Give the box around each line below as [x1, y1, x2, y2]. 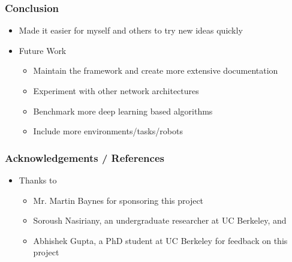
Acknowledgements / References [5, 150, 164, 165]
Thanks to [19, 174, 57, 186]
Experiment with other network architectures [33, 85, 199, 97]
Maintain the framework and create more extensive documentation [33, 64, 278, 77]
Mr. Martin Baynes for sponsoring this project [33, 194, 204, 206]
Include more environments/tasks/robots [33, 125, 183, 137]
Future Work [19, 44, 67, 56]
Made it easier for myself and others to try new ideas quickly [19, 24, 243, 37]
